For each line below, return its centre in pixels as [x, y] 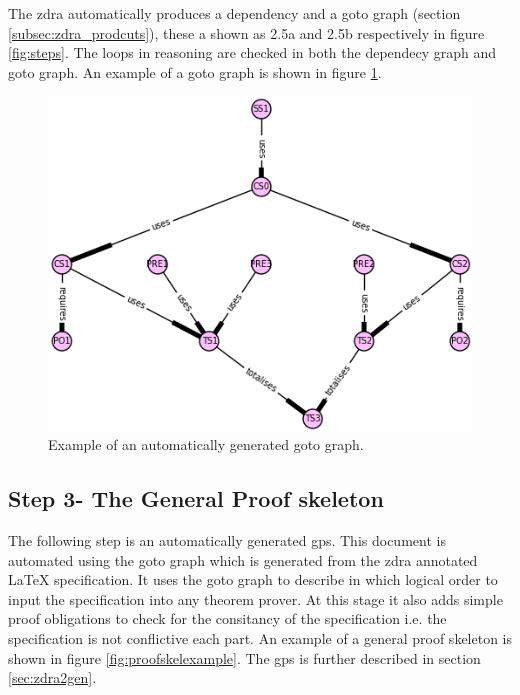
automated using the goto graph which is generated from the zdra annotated [243, 559]
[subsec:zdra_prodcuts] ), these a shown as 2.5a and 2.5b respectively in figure [246, 32]
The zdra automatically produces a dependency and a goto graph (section [234, 13]
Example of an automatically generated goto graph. [206, 444]
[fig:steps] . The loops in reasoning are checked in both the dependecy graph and [252, 52]
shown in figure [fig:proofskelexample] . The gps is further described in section [244, 657]
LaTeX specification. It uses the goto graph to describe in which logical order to [253, 579]
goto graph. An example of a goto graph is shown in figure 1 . [195, 71]
